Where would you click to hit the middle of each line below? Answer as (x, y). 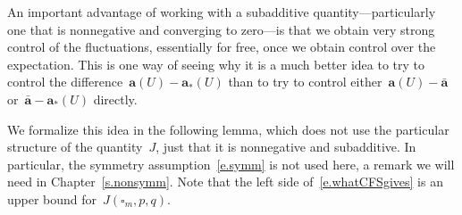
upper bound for (52, 198)
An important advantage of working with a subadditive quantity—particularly (222, 12)
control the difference (65, 82)
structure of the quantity (75, 147)
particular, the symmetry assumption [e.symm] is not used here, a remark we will (231, 164)
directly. (115, 99)
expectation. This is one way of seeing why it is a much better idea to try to (216, 64)
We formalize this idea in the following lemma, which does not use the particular (228, 129)
